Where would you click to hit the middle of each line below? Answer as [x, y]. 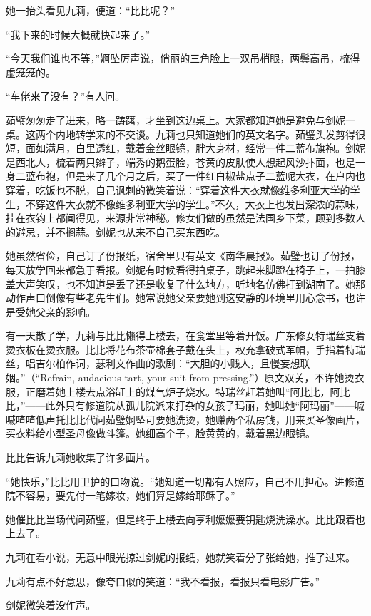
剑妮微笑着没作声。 [51, 605]
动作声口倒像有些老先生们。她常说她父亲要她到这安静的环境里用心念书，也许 [185, 298]
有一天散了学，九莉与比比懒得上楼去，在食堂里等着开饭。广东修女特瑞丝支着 [185, 335]
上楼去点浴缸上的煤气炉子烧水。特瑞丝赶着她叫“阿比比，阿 [203, 391]
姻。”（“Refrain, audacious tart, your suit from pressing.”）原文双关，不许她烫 [180, 378]
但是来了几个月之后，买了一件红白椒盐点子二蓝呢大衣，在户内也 [215, 176]
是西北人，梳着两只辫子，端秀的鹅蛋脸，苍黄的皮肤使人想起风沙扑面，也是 [181, 161]
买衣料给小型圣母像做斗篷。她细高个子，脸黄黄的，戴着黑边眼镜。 [161, 433]
